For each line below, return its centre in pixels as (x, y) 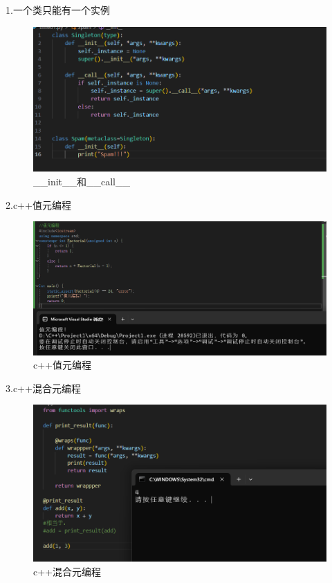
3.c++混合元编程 (43, 388)
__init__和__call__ (82, 181)
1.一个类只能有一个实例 (58, 10)
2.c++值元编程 (38, 204)
